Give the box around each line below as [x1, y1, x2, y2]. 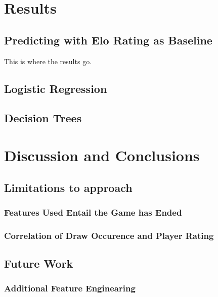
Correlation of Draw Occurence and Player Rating [4, 229, 214, 241]
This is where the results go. [4, 56, 92, 66]
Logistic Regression [4, 80, 107, 96]
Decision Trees [4, 110, 82, 126]
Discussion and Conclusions [4, 144, 200, 165]
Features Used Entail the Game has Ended [4, 206, 182, 218]
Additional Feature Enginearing [4, 282, 136, 294]
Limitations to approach [4, 179, 133, 195]
